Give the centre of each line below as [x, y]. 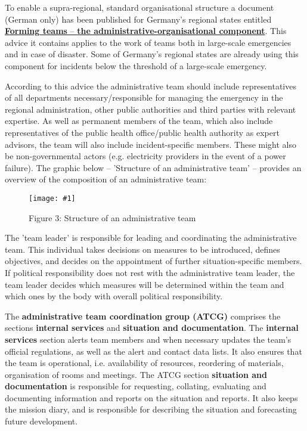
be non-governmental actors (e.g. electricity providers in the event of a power [145, 156]
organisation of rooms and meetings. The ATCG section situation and [136, 374]
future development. [41, 421]
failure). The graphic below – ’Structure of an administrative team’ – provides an [153, 167]
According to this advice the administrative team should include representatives [151, 86]
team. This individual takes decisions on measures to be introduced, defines [142, 249]
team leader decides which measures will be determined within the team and [145, 284]
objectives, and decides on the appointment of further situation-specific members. [153, 261]
